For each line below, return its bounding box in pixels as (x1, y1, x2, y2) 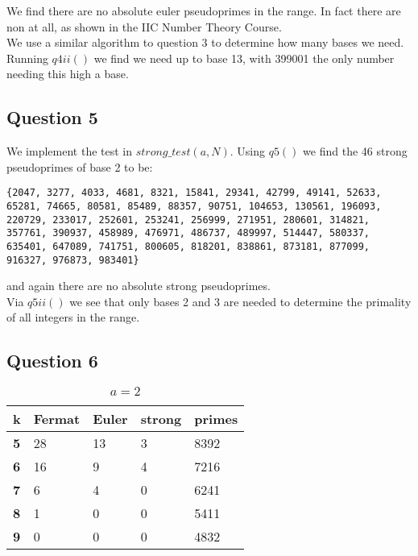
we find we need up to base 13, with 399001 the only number (93, 49, 395, 66)
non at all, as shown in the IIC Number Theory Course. (6, 18, 282, 35)
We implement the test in (6, 143, 133, 160)
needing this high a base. (6, 65, 129, 82)
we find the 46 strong (303, 143, 408, 160)
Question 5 (6, 105, 98, 130)
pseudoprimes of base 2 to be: (6, 158, 153, 175)
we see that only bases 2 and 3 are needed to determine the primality (69, 293, 412, 309)
